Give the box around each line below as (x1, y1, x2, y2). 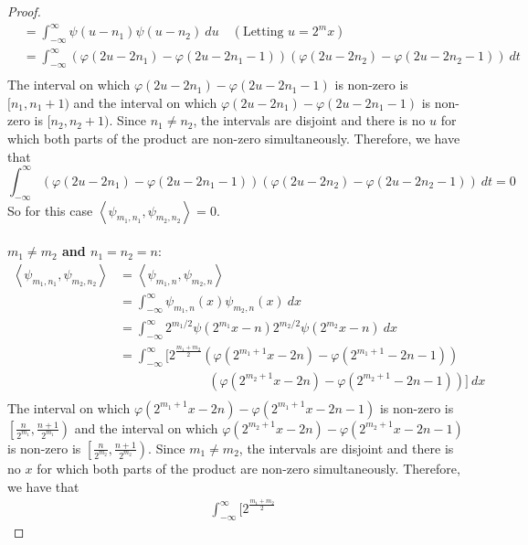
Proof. (7, 2, 41, 20)
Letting (242, 26, 284, 39)
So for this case (7, 200, 93, 219)
